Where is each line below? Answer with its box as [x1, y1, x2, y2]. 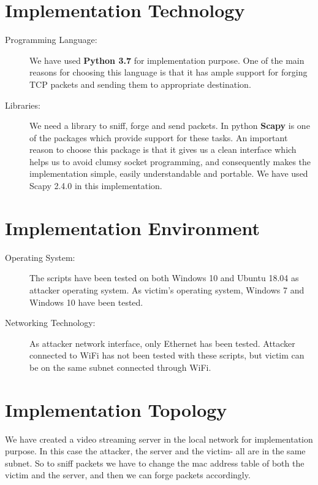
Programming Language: [5, 33, 97, 46]
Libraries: [5, 98, 40, 111]
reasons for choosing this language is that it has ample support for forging [29, 66, 308, 79]
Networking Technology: [5, 316, 96, 329]
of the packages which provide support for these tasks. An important [29, 131, 288, 144]
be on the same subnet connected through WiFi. [29, 360, 211, 373]
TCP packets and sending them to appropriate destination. [29, 77, 251, 90]
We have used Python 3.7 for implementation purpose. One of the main [29, 53, 305, 66]
